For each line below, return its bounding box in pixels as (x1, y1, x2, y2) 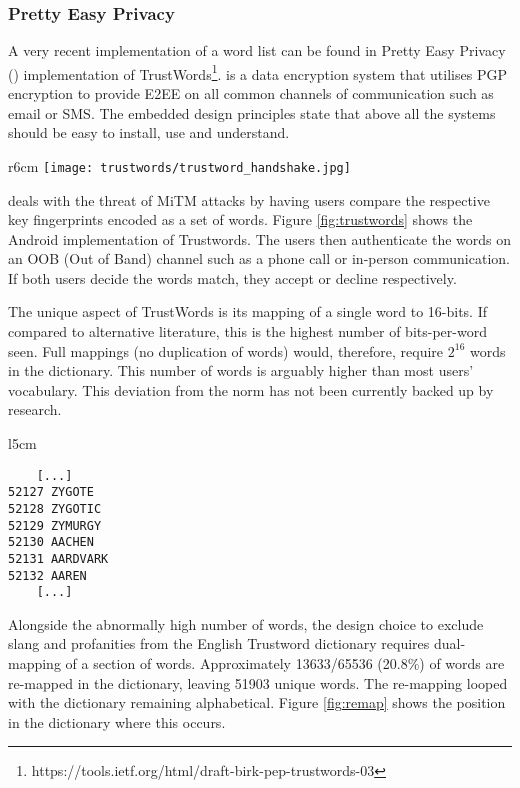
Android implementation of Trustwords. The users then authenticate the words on (8, 228, 512, 249)
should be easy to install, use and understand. (8, 122, 290, 143)
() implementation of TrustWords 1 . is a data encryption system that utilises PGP (8, 60, 507, 84)
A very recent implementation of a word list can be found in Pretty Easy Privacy (8, 40, 506, 61)
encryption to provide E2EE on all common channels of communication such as (8, 83, 494, 104)
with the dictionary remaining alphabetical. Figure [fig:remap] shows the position (8, 692, 506, 713)
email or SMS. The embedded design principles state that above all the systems (8, 102, 496, 123)
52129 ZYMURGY (8, 518, 102, 533)
